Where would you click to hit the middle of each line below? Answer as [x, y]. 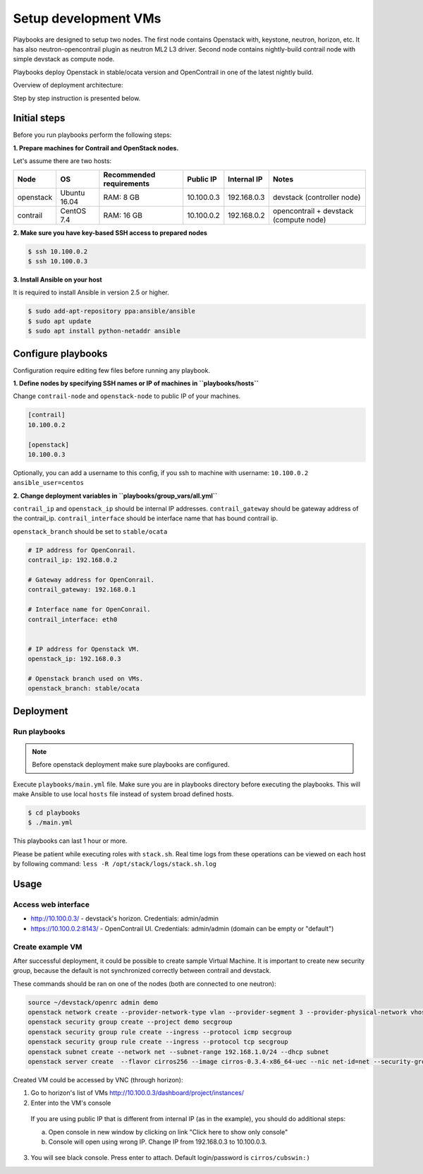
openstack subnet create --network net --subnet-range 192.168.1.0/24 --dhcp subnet [178, 1052]
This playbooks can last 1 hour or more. [70, 841]
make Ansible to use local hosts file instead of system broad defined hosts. [123, 794]
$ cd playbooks [54, 813]
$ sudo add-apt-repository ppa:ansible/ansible [111, 311]
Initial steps [39, 118]
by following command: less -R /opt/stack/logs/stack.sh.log [115, 864]
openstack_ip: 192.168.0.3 [74, 659]
